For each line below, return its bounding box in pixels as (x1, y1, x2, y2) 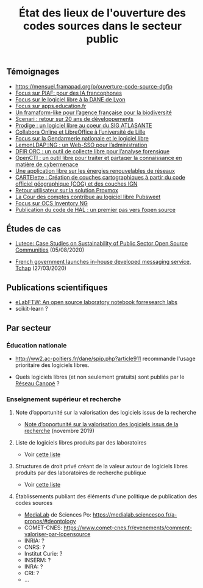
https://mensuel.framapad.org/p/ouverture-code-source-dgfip (15, 82, 173, 90)
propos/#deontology (24, 518, 76, 525)
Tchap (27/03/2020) (15, 264, 67, 272)
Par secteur (6, 322, 52, 333)
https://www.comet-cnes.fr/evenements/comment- (63, 524, 193, 531)
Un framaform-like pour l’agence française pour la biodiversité (15, 109, 172, 116)
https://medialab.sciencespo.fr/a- (92, 511, 177, 518)
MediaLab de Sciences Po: (24, 511, 91, 518)
